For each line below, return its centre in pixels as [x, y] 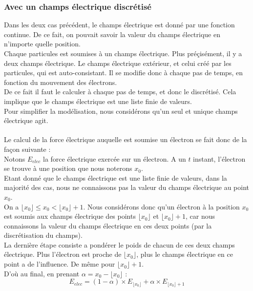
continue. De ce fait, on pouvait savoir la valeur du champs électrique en [112, 34]
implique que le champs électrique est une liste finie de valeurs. [98, 101]
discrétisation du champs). [43, 235]
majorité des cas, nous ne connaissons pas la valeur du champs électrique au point [126, 187]
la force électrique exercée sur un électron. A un [115, 158]
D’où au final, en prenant [42, 273]
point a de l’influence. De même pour [60, 264]
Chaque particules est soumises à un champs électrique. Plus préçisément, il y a [123, 53]
